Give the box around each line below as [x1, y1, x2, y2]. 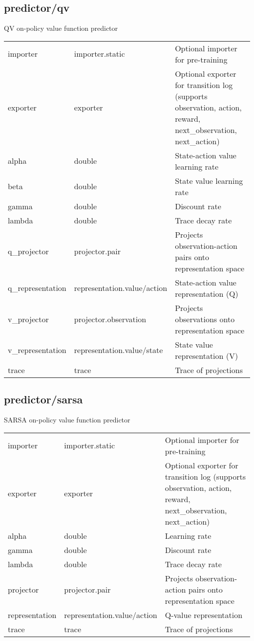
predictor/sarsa [4, 392, 83, 407]
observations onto [175, 313, 235, 325]
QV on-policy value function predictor [4, 23, 118, 33]
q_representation [8, 282, 66, 294]
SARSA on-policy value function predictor [4, 415, 130, 424]
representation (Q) [175, 287, 238, 299]
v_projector [8, 313, 49, 325]
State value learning [175, 175, 243, 186]
